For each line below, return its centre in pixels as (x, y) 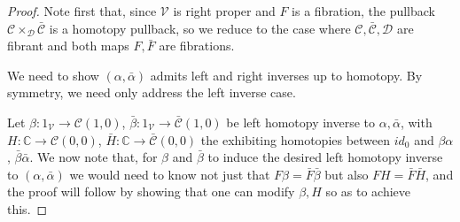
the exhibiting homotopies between (296, 139)
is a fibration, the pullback (364, 11)
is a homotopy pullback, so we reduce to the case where (200, 28)
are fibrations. (197, 46)
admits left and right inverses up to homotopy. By (286, 75)
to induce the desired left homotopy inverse (325, 157)
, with (416, 122)
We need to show (53, 75)
